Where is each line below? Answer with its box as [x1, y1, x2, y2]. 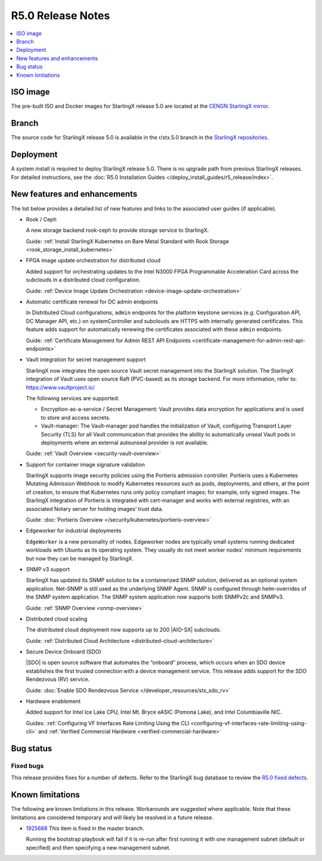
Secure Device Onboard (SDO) [26, 648, 101, 655]
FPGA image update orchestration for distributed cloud [26, 257, 161, 264]
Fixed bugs [11, 762, 44, 770]
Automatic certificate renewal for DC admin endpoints [26, 298, 158, 305]
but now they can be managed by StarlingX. [26, 555, 134, 562]
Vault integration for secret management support [26, 356, 146, 363]
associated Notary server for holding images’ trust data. [26, 505, 163, 512]
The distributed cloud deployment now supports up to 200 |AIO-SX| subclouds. [26, 626, 222, 633]
